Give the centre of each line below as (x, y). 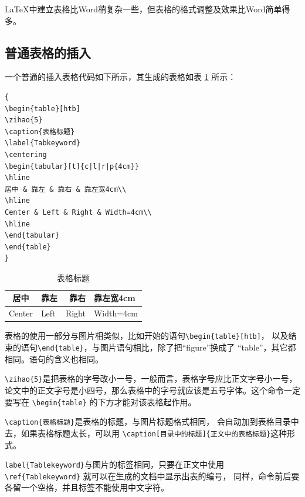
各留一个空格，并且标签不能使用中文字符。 (87, 487)
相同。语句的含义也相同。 (54, 358)
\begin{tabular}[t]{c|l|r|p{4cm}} (72, 166)
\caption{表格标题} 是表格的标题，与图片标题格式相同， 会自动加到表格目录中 (152, 421)
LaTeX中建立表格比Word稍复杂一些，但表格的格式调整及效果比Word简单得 (148, 9)
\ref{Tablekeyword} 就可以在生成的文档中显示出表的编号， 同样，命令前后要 (152, 476)
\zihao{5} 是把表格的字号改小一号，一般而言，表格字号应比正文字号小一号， (151, 378)
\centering (26, 154)
